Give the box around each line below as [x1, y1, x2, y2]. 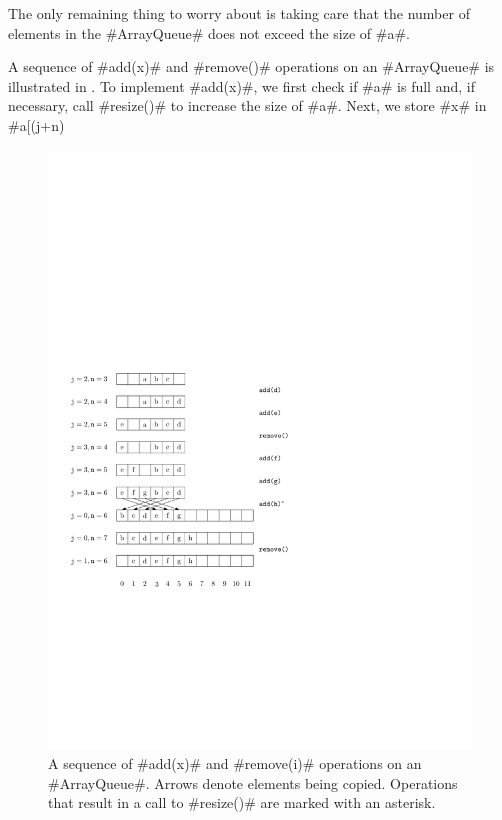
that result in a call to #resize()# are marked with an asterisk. [48, 792, 436, 813]
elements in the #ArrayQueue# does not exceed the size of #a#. [8, 22, 410, 43]
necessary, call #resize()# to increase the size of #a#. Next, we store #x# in [8, 95, 487, 116]
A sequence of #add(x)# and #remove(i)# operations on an [48, 753, 422, 774]
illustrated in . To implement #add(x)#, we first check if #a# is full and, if [8, 75, 475, 96]
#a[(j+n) [8, 114, 65, 135]
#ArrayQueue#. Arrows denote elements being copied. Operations [48, 772, 458, 793]
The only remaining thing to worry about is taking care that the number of [8, 3, 470, 23]
